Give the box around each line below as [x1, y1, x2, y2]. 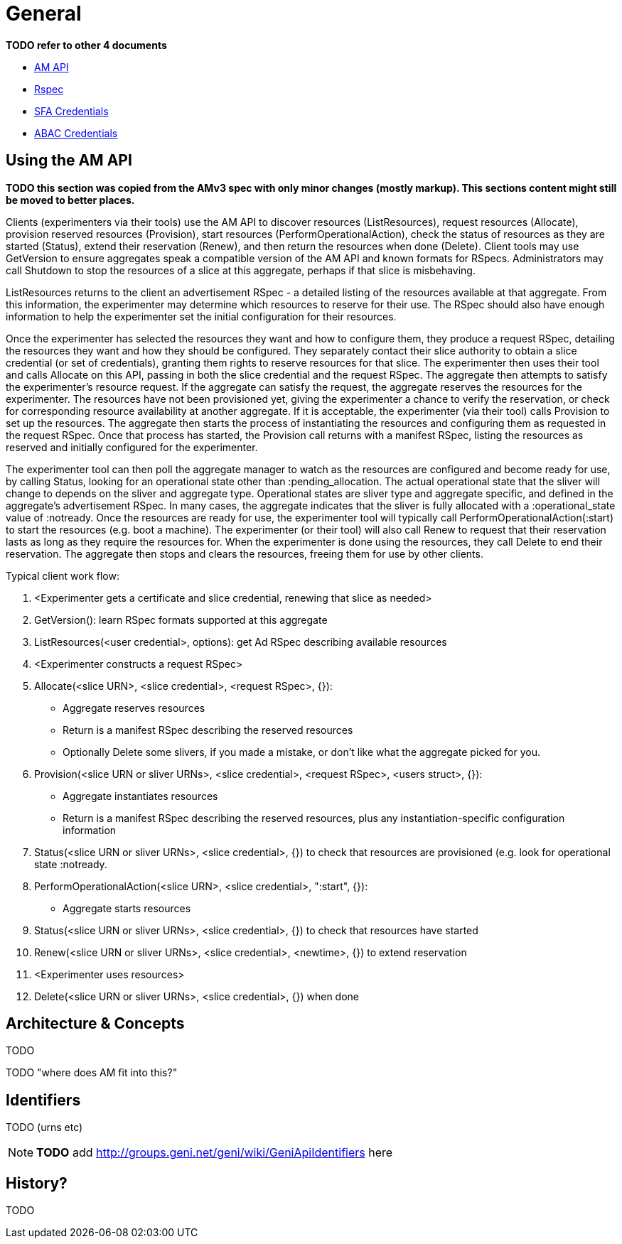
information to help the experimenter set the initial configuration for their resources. [6, 310, 397, 323]
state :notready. [34, 858, 107, 870]
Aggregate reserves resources [63, 701, 205, 714]
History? [6, 1174, 68, 1192]
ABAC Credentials [34, 126, 118, 139]
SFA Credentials [34, 104, 109, 117]
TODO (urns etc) [6, 1121, 83, 1134]
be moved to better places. [6, 193, 135, 206]
